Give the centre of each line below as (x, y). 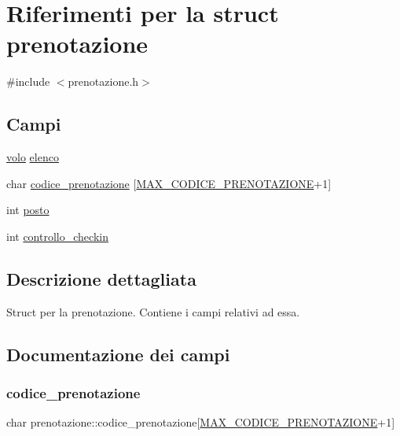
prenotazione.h (103, 81)
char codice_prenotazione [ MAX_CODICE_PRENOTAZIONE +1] (169, 183)
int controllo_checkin (57, 236)
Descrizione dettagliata (101, 278)
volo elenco (33, 157)
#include (28, 81)
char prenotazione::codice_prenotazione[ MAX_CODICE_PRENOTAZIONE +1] (201, 422)
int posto (28, 210)
